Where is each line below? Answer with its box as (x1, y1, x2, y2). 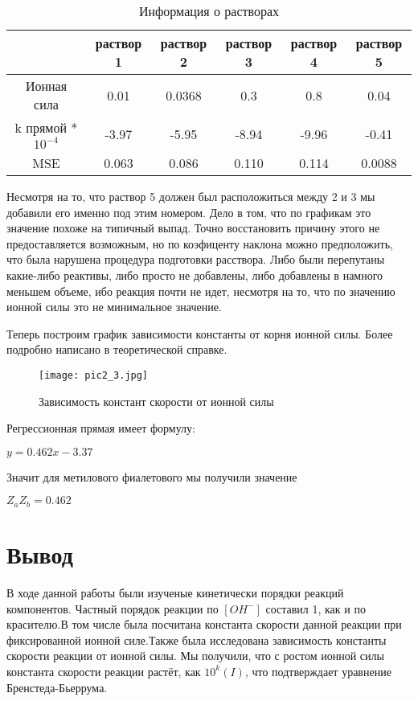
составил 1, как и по (265, 600, 366, 617)
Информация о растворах (138, 2, 280, 20)
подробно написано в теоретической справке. (6, 341, 227, 358)
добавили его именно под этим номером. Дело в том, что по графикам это (6, 203, 371, 220)
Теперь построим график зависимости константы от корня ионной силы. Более (6, 325, 393, 342)
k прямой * (14, 118, 78, 137)
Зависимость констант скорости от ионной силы (39, 392, 274, 409)
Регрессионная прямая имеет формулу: (6, 420, 195, 437)
